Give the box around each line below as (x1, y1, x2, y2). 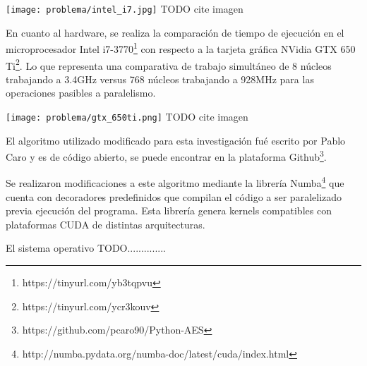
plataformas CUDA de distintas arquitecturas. (6, 216, 205, 231)
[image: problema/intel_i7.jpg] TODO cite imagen (6, 1, 243, 16)
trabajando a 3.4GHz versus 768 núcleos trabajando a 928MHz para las (6, 71, 314, 86)
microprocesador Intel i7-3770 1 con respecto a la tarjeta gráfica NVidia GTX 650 (6, 39, 356, 56)
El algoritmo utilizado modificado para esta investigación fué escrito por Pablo (6, 133, 346, 147)
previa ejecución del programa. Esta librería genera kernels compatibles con (6, 203, 332, 218)
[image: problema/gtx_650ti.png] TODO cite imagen (6, 109, 248, 123)
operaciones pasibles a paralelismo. (6, 85, 156, 100)
